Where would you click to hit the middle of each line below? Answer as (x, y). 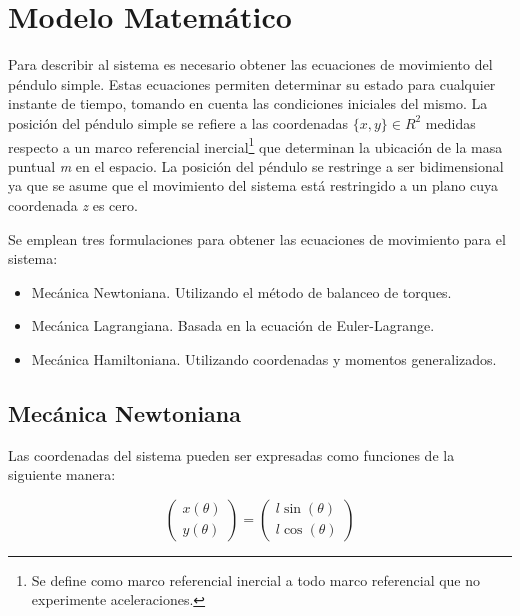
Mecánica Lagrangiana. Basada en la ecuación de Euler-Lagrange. (233, 325)
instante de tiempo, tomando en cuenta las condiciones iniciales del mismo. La (248, 103)
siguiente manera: (62, 474)
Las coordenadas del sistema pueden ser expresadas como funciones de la (231, 454)
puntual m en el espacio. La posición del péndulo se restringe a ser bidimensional (256, 165)
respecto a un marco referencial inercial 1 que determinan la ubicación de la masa (255, 145)
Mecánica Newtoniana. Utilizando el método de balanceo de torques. (241, 291)
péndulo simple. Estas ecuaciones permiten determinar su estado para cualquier (252, 83)
